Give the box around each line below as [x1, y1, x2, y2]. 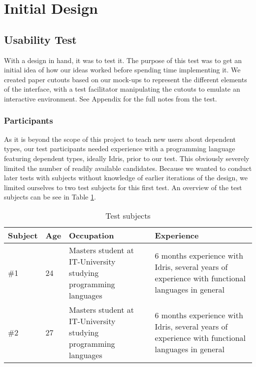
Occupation [69, 229, 114, 241]
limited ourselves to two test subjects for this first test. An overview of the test [4, 182, 242, 192]
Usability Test [4, 32, 77, 47]
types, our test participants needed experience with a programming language [4, 143, 235, 154]
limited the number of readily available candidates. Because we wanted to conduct [4, 163, 252, 173]
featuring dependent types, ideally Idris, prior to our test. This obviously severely [4, 153, 250, 163]
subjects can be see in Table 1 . [4, 192, 96, 202]
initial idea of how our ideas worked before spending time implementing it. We [4, 65, 241, 75]
